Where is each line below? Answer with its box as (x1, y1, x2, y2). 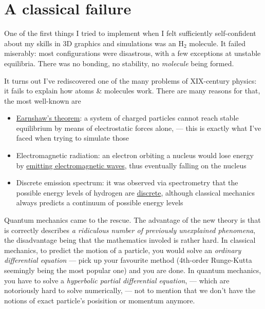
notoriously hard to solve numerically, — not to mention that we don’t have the (4, 285, 256, 296)
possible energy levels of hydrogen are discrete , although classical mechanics (16, 187, 255, 198)
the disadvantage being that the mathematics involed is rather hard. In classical (4, 235, 256, 245)
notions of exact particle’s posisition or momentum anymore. (4, 295, 195, 305)
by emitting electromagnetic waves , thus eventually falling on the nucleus (16, 160, 247, 170)
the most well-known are (4, 95, 81, 106)
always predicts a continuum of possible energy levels (16, 197, 183, 208)
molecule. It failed (189, 37, 245, 48)
